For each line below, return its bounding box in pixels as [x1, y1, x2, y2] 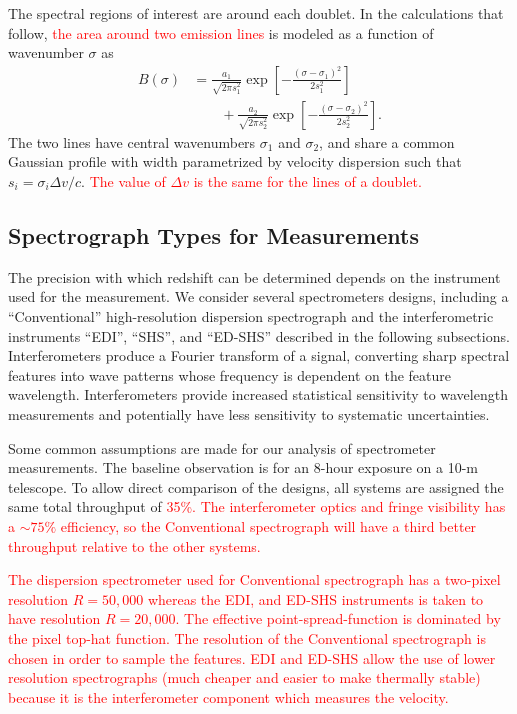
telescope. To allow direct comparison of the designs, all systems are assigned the [8, 476, 504, 497]
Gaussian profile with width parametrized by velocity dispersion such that [8, 151, 462, 172]
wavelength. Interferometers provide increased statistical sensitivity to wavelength [8, 384, 508, 405]
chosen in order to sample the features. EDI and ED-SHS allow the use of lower [8, 647, 496, 668]
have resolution [8, 608, 101, 629]
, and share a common [319, 131, 455, 152]
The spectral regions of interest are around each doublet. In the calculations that [8, 3, 504, 23]
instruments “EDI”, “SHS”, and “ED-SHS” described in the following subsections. [8, 325, 510, 346]
